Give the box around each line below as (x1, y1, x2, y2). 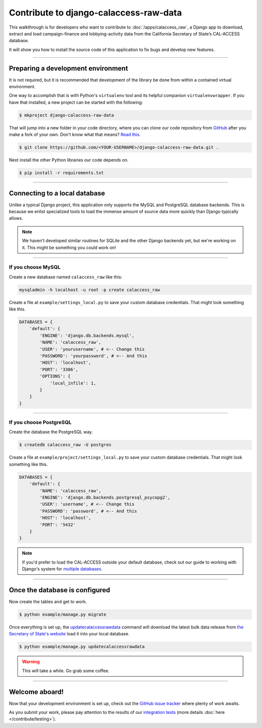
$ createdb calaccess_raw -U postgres (19, 442, 112, 448)
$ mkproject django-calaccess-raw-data (19, 112, 114, 118)
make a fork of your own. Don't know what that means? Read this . (9, 131, 141, 138)
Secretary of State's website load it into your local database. (9, 631, 130, 637)
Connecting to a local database (9, 189, 105, 197)
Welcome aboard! (9, 688, 64, 696)
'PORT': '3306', (39, 367, 79, 372)
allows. (9, 215, 23, 221)
